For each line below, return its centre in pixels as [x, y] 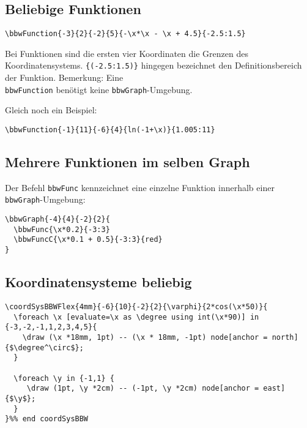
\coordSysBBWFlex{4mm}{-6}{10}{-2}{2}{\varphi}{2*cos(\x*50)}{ [136, 306]
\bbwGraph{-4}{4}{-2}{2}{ [57, 220]
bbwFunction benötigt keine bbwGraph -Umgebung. [99, 89]
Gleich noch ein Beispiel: [51, 110]
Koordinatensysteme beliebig [98, 282]
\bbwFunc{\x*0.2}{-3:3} [62, 229]
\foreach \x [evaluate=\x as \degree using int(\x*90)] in [136, 317]
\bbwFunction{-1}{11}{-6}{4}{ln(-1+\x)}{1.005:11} [110, 130]
